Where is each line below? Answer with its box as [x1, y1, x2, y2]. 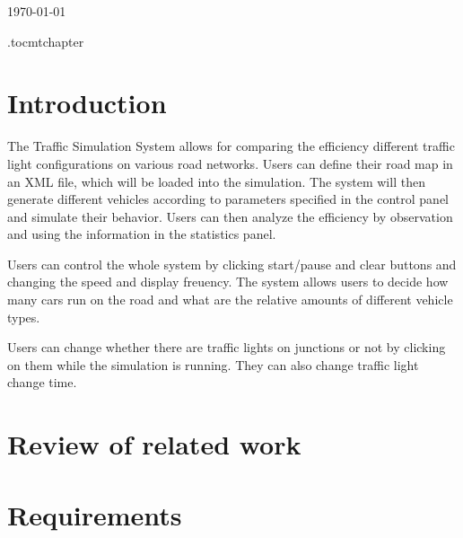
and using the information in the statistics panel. [7, 225, 276, 243]
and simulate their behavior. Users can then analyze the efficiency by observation [7, 207, 453, 225]
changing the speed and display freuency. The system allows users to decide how [7, 272, 449, 291]
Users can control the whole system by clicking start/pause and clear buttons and [7, 254, 457, 273]
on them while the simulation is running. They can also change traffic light [7, 355, 419, 374]
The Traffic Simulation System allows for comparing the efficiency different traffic [7, 137, 455, 155]
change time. [7, 373, 77, 392]
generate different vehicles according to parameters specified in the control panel [7, 190, 449, 208]
